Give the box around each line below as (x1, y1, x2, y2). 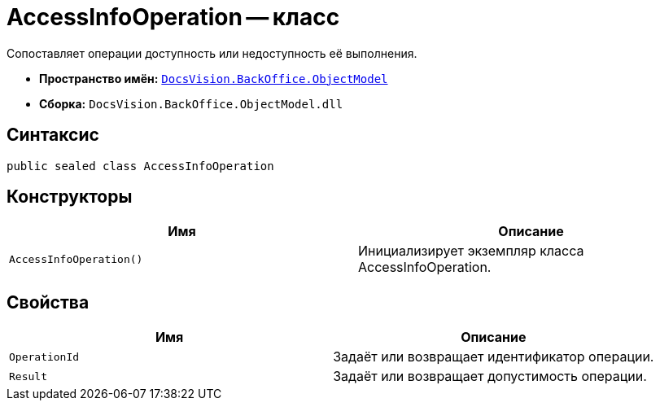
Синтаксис (7, 125, 99, 146)
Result (9, 370, 47, 383)
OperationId (9, 350, 80, 363)
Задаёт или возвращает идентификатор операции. (333, 348, 654, 365)
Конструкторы (7, 186, 133, 208)
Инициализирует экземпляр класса (358, 243, 584, 260)
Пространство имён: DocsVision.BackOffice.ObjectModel (39, 71, 388, 85)
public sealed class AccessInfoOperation (7, 159, 274, 173)
